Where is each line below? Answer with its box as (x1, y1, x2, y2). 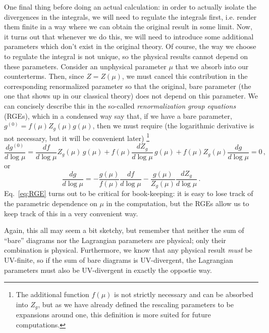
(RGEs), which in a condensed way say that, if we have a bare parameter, (4, 110, 232, 121)
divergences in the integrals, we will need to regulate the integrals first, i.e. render (4, 11, 257, 22)
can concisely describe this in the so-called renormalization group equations (4, 100, 236, 111)
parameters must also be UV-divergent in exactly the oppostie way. (4, 264, 212, 275)
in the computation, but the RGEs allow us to (106, 198, 249, 209)
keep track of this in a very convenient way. (4, 208, 138, 218)
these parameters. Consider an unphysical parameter (4, 61, 167, 71)
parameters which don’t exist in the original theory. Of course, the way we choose (4, 41, 256, 52)
